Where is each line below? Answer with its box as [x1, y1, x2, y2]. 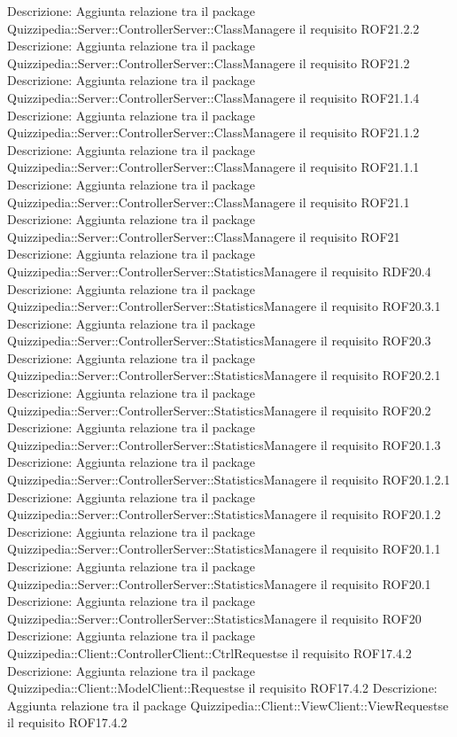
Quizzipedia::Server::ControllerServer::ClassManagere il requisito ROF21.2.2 [7, 19, 420, 37]
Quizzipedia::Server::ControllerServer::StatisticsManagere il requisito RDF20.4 [7, 261, 431, 280]
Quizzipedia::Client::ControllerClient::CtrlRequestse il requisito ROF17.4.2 [7, 643, 412, 662]
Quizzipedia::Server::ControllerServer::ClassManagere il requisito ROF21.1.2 [7, 123, 420, 142]
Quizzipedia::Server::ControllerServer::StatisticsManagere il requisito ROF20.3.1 [7, 297, 441, 315]
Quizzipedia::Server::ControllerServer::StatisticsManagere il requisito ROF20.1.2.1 [7, 470, 451, 489]
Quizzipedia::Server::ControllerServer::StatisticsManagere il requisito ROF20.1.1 [7, 539, 441, 558]
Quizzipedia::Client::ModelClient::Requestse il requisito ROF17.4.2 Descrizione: [7, 679, 438, 697]
